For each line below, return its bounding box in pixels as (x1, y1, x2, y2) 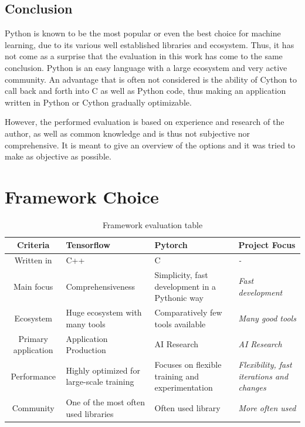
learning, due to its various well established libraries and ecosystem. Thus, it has (5, 38, 294, 50)
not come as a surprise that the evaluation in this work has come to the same (5, 50, 283, 62)
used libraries (66, 407, 114, 419)
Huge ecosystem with (66, 306, 142, 318)
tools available (154, 317, 206, 330)
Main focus (13, 280, 53, 292)
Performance (11, 370, 56, 382)
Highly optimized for (66, 364, 140, 376)
